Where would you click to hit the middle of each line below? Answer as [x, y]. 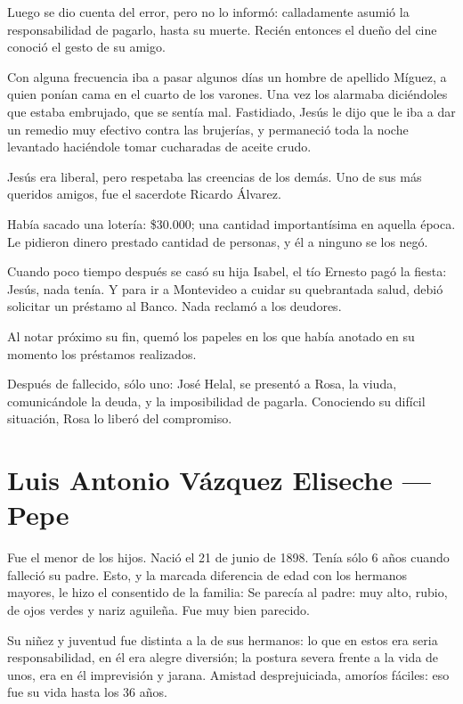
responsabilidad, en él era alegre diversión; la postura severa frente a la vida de [223, 657]
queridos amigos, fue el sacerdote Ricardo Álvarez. [144, 194]
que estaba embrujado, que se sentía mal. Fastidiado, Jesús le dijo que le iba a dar [231, 111]
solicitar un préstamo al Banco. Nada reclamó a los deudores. [175, 306]
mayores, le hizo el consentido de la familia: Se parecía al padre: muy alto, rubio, [227, 592]
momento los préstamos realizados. [102, 353]
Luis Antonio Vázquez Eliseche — [219, 480]
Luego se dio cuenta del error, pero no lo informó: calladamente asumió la [208, 12]
